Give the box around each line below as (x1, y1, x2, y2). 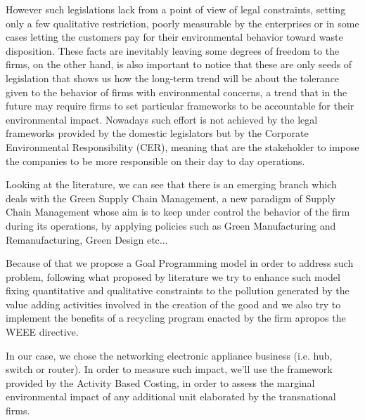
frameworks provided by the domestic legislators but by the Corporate (6, 126, 309, 140)
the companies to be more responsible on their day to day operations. (6, 153, 305, 168)
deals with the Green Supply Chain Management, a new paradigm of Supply (6, 190, 335, 205)
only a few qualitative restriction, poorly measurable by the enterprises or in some (6, 15, 359, 30)
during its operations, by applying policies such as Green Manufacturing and (6, 218, 336, 232)
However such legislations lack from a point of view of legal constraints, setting (6, 2, 346, 16)
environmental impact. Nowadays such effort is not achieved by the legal (6, 112, 318, 126)
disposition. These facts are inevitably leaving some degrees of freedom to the (6, 43, 340, 58)
